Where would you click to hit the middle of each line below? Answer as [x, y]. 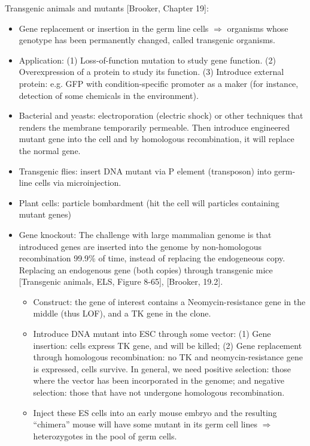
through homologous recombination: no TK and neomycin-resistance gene [168, 357]
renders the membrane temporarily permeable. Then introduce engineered [154, 127]
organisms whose [258, 28]
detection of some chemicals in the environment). [109, 95]
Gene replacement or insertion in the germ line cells [114, 28]
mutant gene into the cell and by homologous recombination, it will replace [156, 139]
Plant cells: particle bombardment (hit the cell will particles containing [149, 202]
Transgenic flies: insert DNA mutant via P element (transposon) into [145, 171]
